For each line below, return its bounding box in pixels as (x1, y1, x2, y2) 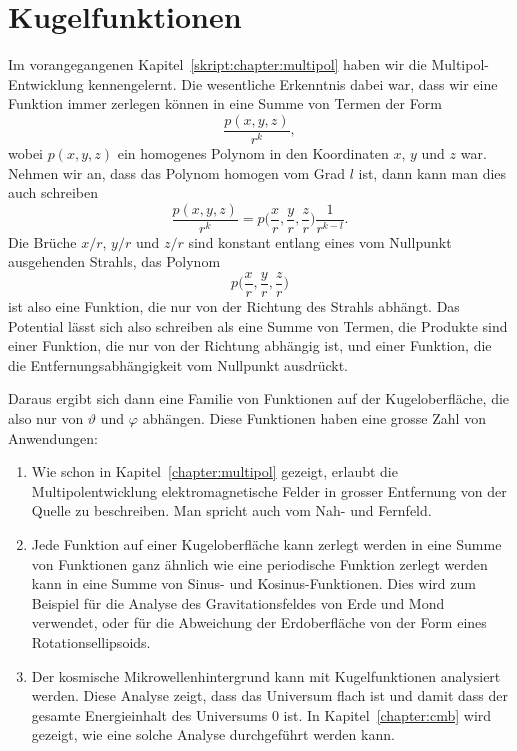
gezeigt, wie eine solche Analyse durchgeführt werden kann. (31, 724, 395, 745)
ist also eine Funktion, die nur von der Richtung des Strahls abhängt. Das (8, 296, 460, 317)
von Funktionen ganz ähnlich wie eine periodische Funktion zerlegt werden (31, 553, 488, 574)
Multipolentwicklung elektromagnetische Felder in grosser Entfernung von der (31, 480, 507, 501)
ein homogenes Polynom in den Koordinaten (117, 142, 389, 163)
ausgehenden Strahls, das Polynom (8, 251, 221, 272)
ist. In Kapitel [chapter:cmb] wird (283, 704, 492, 725)
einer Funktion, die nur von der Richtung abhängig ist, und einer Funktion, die (8, 335, 492, 356)
